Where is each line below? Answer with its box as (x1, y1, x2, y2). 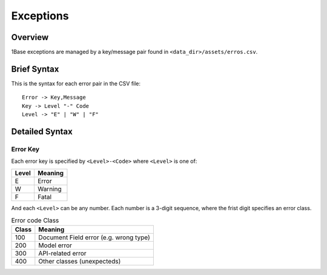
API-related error (38, 249, 87, 257)
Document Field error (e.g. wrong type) (38, 233, 151, 242)
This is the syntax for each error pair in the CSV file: (11, 79, 141, 87)
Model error (38, 241, 73, 250)
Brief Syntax (11, 64, 59, 74)
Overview (11, 32, 49, 42)
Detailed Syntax (11, 126, 73, 136)
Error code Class (11, 216, 59, 225)
